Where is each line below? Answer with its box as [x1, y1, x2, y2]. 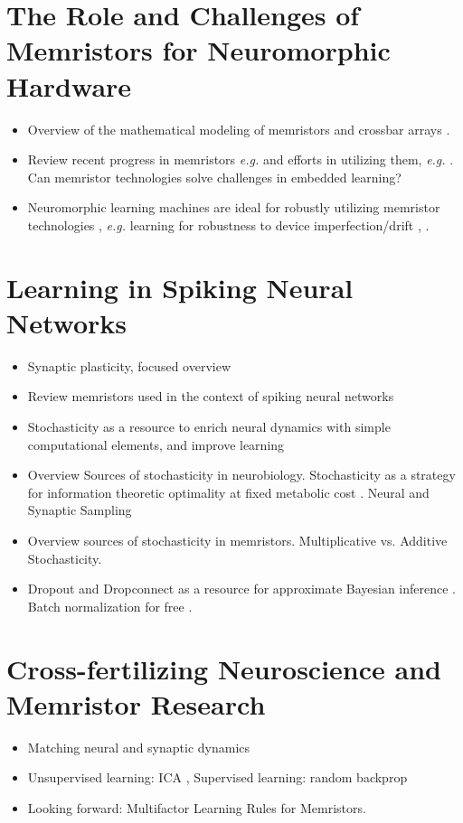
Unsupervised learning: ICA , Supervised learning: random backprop [27, 768, 408, 787]
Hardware [6, 67, 132, 104]
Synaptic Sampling [27, 500, 132, 519]
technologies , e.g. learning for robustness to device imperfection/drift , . [27, 215, 430, 234]
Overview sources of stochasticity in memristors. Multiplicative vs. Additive [27, 530, 448, 549]
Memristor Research [6, 685, 266, 722]
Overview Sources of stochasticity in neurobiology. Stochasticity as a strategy [27, 465, 456, 484]
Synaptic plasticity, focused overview [27, 356, 231, 375]
